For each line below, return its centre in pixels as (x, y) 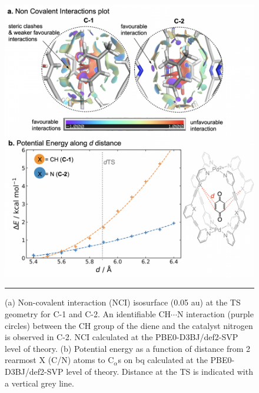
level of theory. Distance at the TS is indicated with (160, 372)
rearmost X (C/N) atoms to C (59, 360)
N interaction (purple (215, 314)
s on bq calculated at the (163, 360)
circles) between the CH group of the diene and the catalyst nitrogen (129, 325)
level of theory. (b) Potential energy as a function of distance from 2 (127, 348)
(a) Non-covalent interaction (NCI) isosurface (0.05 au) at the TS (123, 302)
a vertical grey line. (39, 383)
